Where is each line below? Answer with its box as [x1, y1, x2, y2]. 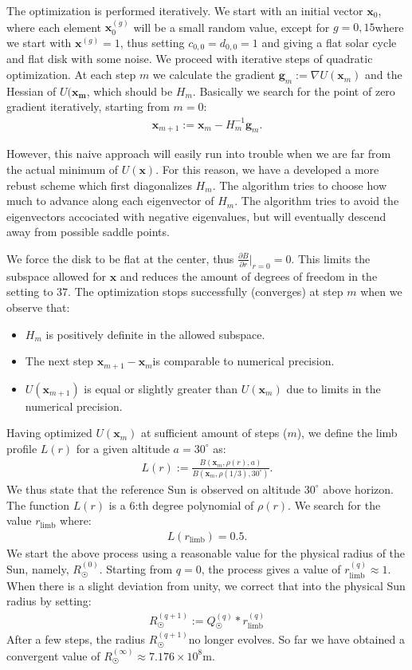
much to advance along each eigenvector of [6, 192, 214, 209]
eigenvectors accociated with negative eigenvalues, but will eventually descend [6, 207, 386, 224]
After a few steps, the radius [6, 631, 146, 648]
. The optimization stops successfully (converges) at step [68, 283, 343, 300]
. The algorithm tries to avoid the [234, 192, 399, 209]
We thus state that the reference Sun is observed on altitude [6, 480, 301, 497]
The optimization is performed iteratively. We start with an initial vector [6, 2, 363, 18]
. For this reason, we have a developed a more [155, 160, 379, 177]
